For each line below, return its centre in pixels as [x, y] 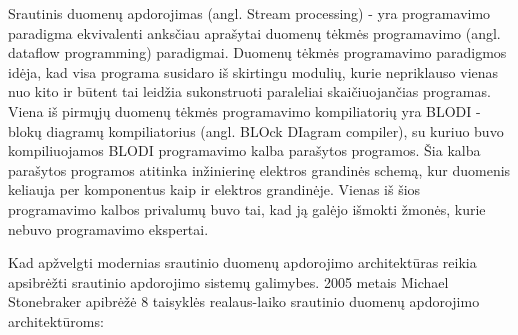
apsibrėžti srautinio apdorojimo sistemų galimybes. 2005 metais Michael [228, 281]
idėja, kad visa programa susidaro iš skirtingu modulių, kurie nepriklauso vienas [253, 71]
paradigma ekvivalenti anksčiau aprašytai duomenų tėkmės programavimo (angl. [254, 32]
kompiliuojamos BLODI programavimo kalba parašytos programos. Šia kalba [244, 150]
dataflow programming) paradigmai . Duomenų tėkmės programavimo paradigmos [257, 52]
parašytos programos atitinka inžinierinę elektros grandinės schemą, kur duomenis [259, 169]
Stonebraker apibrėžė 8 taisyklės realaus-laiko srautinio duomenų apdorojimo [244, 301]
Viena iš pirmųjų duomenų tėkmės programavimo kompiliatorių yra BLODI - [244, 110]
